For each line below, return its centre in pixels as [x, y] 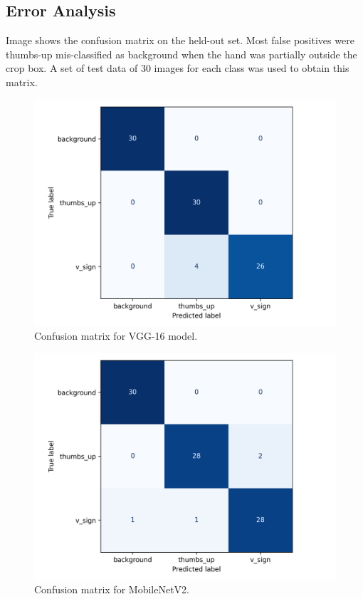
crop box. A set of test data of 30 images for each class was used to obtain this [178, 68]
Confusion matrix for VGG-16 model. [116, 336]
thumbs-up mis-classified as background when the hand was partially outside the [181, 54]
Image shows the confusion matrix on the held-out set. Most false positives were [180, 40]
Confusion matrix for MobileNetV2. [112, 589]
